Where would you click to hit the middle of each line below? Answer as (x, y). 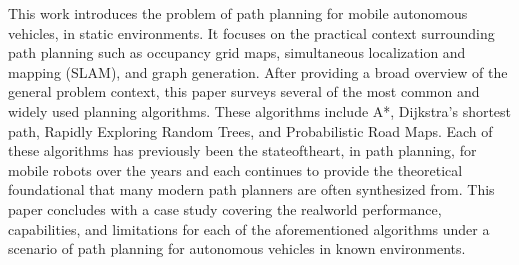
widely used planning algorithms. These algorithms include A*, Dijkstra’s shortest (260, 110)
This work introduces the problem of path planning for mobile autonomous (238, 13)
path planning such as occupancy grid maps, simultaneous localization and (237, 52)
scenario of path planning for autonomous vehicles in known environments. (237, 248)
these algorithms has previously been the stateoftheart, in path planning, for (242, 150)
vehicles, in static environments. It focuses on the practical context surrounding (251, 32)
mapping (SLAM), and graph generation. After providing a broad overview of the (258, 71)
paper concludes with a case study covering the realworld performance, (225, 208)
